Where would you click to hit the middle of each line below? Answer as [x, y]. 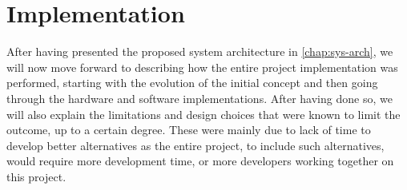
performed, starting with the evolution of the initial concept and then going [192, 83]
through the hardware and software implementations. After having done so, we [199, 98]
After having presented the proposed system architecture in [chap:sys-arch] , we [200, 51]
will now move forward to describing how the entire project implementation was [202, 67]
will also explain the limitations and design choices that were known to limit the [203, 114]
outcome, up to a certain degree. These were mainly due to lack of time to [189, 130]
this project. [36, 176]
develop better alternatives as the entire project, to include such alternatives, [195, 145]
